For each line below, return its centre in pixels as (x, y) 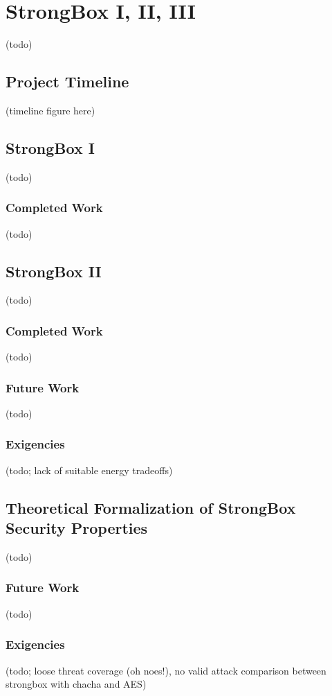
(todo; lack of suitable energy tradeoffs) (89, 470)
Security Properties (77, 528)
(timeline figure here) (50, 110)
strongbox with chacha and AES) (76, 684)
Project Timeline (67, 81)
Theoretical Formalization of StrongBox (151, 507)
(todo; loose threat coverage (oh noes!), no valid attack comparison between (166, 670)
